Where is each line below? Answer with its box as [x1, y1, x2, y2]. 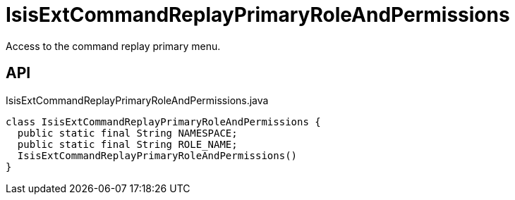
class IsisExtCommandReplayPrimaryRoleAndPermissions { [6, 115, 321, 127]
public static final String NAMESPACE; [17, 127, 238, 139]
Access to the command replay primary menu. [6, 39, 221, 52]
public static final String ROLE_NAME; [17, 138, 238, 150]
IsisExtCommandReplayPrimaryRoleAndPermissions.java [6, 94, 269, 106]
